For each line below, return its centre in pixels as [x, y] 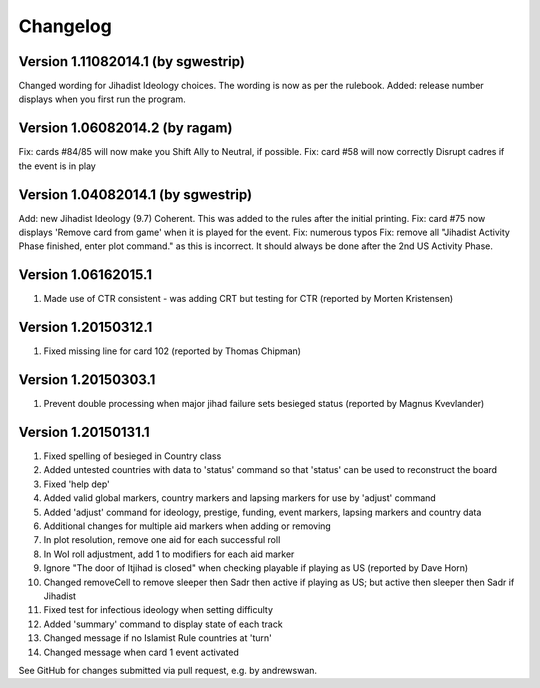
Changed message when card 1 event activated [141, 652]
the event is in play [57, 166]
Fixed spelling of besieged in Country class [132, 456]
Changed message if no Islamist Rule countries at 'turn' [157, 638]
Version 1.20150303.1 [87, 380]
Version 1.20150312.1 [85, 327]
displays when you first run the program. [102, 99]
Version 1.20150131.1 [84, 431]
